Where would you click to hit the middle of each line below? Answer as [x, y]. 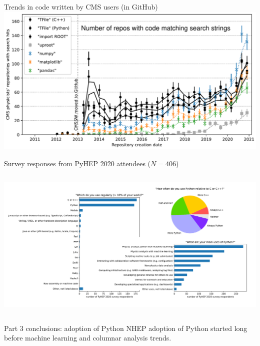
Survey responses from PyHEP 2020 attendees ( [77, 163]
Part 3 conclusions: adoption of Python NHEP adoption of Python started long [126, 328]
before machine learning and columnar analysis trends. [88, 338]
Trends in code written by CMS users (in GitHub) [81, 7]
